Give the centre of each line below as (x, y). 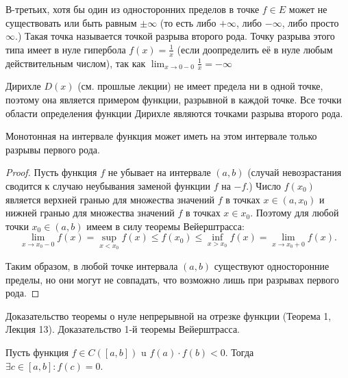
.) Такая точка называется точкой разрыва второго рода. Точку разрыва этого (175, 36)
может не (308, 9)
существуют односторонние (272, 266)
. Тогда (239, 352)
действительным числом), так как (76, 63)
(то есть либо (188, 22)
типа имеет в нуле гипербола (66, 49)
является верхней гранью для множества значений (110, 199)
